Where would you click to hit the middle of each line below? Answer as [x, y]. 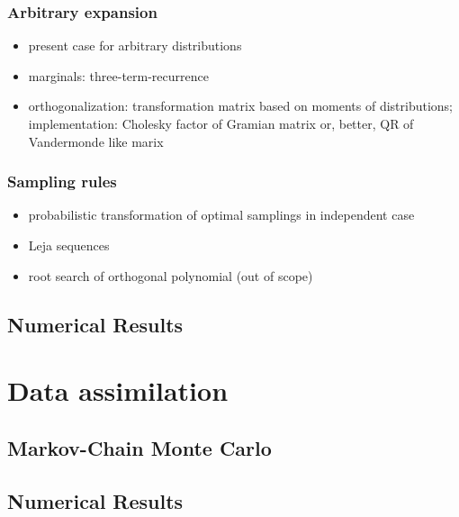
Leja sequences [69, 245]
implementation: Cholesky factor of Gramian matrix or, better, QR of [221, 123]
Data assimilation [118, 390]
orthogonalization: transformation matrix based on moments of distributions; [240, 106]
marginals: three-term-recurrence [118, 75]
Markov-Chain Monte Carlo [139, 447]
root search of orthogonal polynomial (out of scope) [171, 275]
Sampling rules [62, 181]
